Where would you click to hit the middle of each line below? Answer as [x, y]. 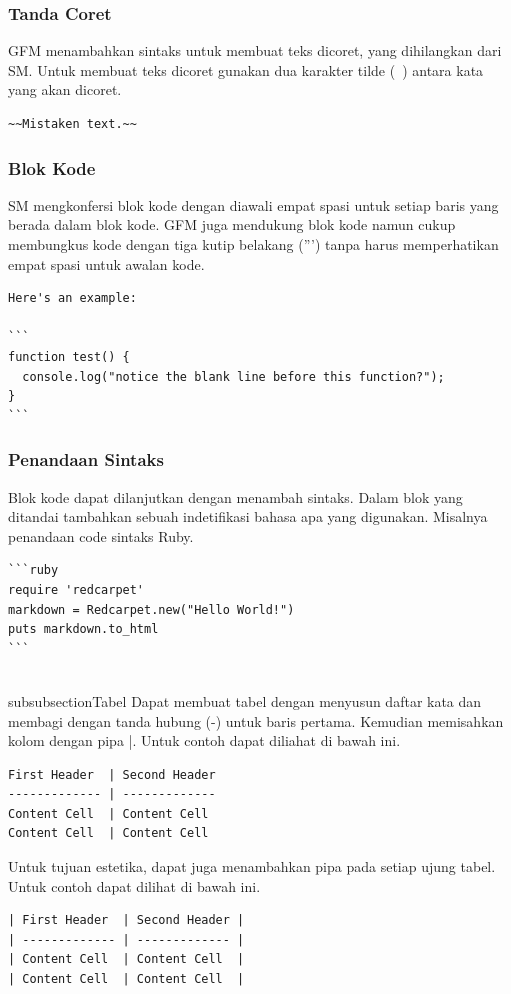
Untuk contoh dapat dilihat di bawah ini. [134, 885]
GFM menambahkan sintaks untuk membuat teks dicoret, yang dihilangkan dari [255, 50]
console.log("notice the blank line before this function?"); [233, 376]
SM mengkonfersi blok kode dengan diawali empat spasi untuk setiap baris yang [253, 204]
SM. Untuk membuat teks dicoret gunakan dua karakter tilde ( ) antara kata [246, 69]
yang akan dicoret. [65, 89]
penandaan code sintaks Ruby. [101, 535]
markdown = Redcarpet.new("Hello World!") [151, 609]
